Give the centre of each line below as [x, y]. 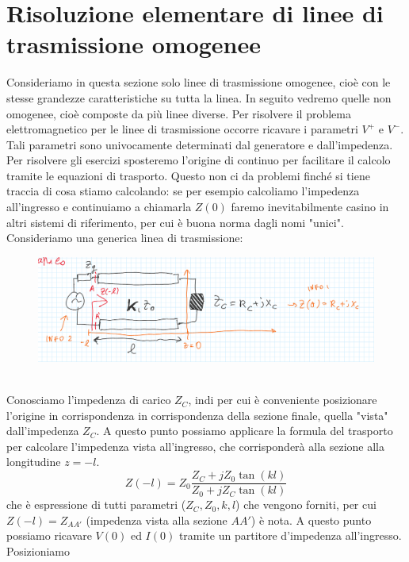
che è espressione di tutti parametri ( [96, 504]
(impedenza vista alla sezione [157, 520]
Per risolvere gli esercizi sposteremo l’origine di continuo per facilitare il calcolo [199, 160]
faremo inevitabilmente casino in [310, 207]
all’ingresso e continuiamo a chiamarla [99, 207]
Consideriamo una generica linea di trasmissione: [125, 238]
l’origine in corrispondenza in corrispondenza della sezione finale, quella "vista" [197, 415]
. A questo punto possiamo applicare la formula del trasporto [245, 431]
